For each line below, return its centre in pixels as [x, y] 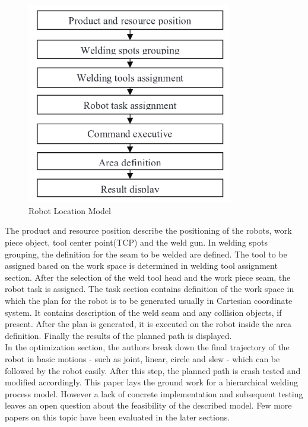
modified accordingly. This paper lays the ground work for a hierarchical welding [151, 382]
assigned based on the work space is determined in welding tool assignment [141, 266]
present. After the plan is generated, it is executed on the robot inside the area [148, 324]
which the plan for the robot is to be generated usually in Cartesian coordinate [149, 300]
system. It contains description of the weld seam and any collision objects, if [143, 312]
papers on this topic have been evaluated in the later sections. [118, 417]
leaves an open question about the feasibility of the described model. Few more [148, 405]
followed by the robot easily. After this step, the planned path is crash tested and [153, 370]
